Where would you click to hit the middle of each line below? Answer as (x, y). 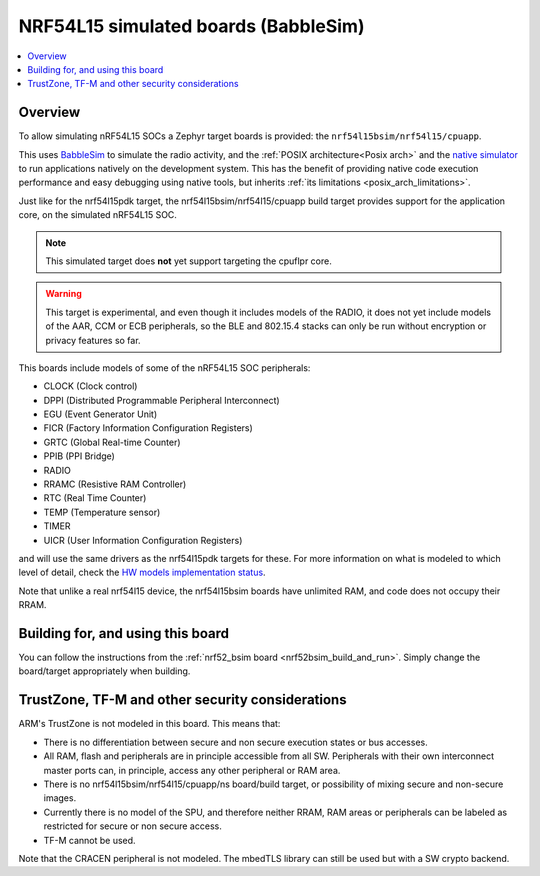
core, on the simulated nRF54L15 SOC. (97, 215)
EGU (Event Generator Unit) (100, 414)
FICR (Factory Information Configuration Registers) (148, 428)
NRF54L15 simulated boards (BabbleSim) (191, 26)
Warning (63, 294)
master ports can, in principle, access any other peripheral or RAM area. (192, 770)
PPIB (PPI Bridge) (79, 456)
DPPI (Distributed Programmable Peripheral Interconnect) (161, 400)
